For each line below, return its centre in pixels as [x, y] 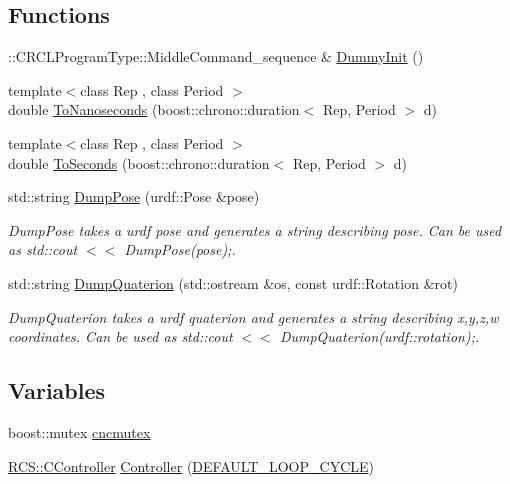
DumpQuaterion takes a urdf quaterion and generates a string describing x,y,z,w [253, 316]
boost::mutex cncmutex [79, 431]
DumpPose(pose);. [180, 249]
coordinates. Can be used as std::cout [120, 336]
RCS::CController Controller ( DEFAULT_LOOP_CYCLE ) [191, 465]
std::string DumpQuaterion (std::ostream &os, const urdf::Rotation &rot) [233, 282]
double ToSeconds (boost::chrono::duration [139, 162]
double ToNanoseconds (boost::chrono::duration [154, 109]
